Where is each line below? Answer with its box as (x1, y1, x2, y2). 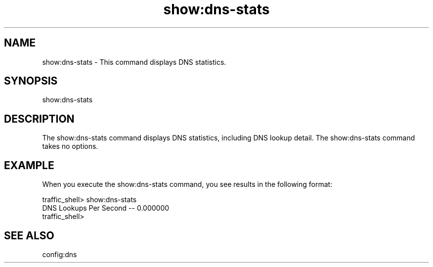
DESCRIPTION (4, 112, 75, 125)
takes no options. (42, 142, 98, 151)
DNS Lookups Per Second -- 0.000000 (42, 204, 170, 213)
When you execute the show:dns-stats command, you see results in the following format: (42, 180, 333, 189)
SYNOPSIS (4, 75, 58, 88)
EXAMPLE (4, 159, 54, 172)
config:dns (42, 250, 77, 259)
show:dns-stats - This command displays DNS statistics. (42, 57, 226, 66)
